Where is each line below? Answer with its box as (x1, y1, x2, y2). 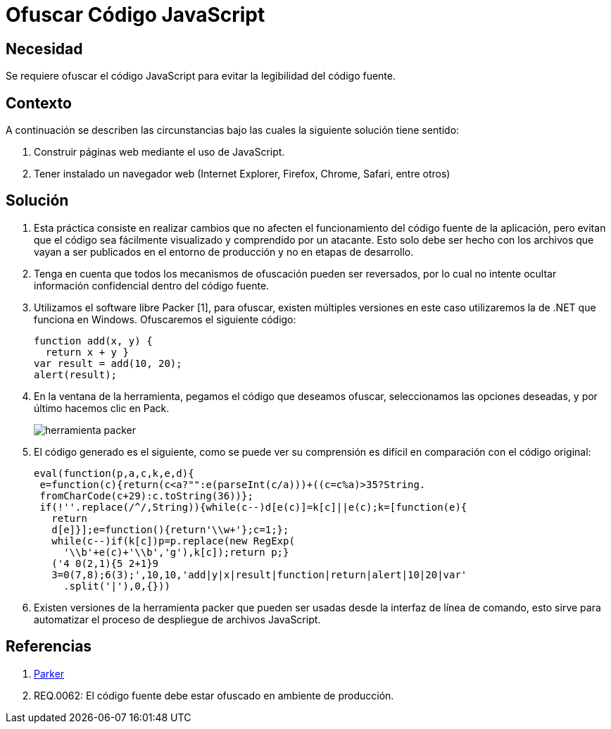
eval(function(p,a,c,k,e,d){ (34, 467, 194, 479)
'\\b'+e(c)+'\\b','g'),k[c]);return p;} (63, 546, 289, 558)
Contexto (6, 94, 72, 112)
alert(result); (34, 368, 118, 380)
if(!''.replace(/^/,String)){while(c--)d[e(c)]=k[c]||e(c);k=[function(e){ (39, 501, 467, 513)
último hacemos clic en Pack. (34, 401, 170, 414)
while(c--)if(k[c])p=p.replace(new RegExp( (51, 535, 295, 547)
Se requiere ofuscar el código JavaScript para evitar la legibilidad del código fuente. (6, 70, 396, 82)
